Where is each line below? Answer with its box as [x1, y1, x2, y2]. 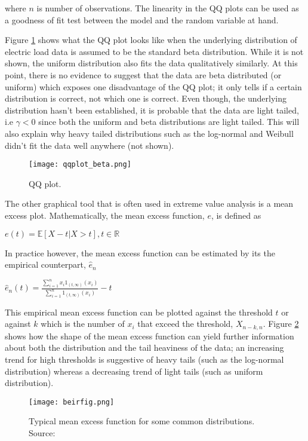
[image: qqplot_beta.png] [29, 160, 131, 169]
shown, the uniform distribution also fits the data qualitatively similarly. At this [5, 57, 298, 69]
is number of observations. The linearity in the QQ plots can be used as [36, 2, 299, 14]
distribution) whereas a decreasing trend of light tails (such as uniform [5, 365, 263, 377]
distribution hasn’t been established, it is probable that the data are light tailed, [5, 103, 299, 116]
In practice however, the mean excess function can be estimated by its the [5, 246, 275, 259]
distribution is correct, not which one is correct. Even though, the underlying [5, 92, 287, 105]
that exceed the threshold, [137, 317, 233, 330]
